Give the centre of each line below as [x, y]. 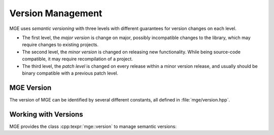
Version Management [56, 13]
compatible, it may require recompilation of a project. [77, 59]
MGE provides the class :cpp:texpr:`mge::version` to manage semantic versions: [93, 126]
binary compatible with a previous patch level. [70, 73]
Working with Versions [46, 114]
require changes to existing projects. [60, 45]
